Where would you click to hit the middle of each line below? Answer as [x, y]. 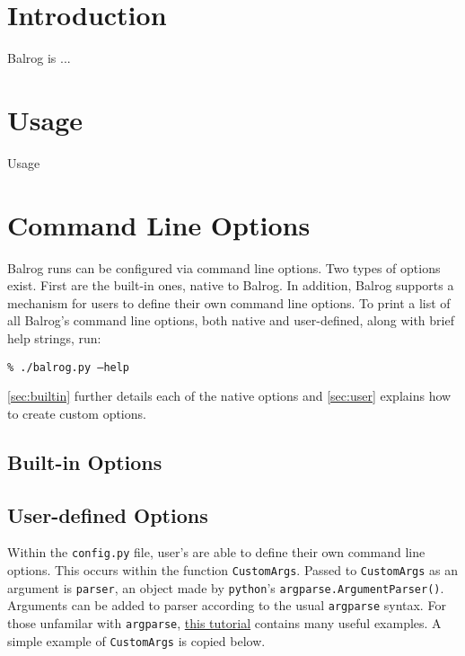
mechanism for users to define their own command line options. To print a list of [229, 302]
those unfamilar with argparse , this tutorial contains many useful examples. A [224, 622]
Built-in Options [85, 461]
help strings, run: [54, 337]
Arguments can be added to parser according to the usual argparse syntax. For [227, 605]
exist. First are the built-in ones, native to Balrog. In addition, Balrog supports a [231, 285]
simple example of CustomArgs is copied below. [136, 640]
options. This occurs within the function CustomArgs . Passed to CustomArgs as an [233, 570]
